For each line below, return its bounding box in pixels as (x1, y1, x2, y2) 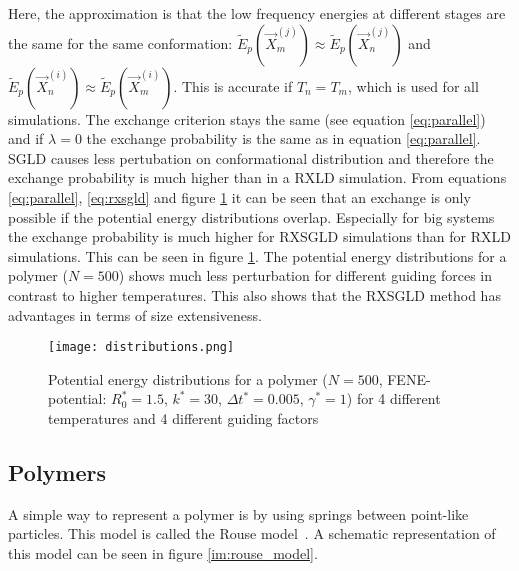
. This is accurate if (173, 75, 293, 96)
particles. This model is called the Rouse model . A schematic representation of (8, 523, 496, 544)
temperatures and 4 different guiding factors (48, 407, 319, 428)
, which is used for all (347, 75, 479, 96)
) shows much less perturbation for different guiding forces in (118, 265, 492, 286)
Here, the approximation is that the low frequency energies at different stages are (8, 3, 506, 23)
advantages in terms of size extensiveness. (8, 304, 263, 325)
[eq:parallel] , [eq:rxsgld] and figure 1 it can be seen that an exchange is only (8, 186, 471, 207)
